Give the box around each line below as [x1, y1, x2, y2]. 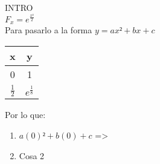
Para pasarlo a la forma [5, 23, 92, 36]
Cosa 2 [19, 149, 45, 162]
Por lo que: [5, 108, 46, 121]
